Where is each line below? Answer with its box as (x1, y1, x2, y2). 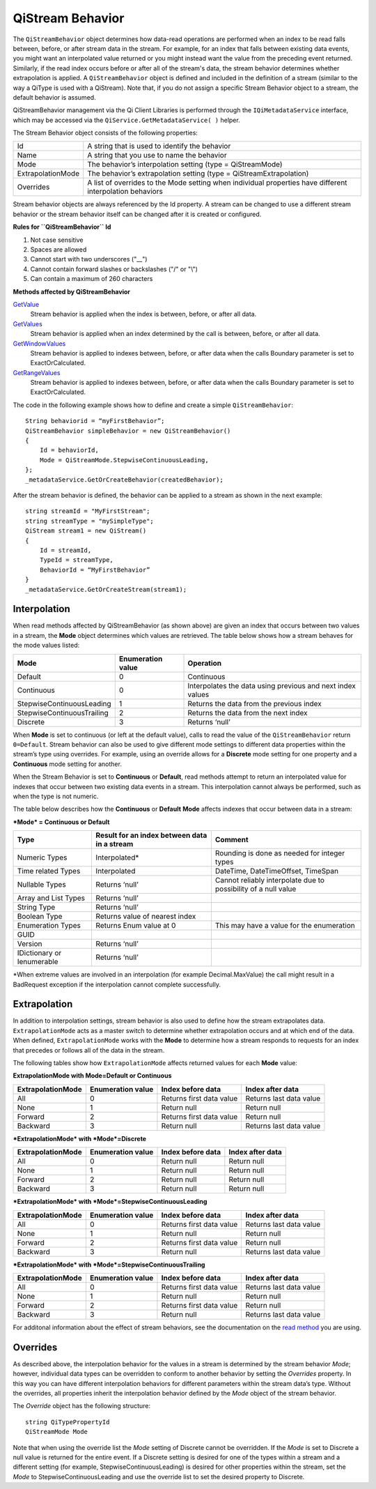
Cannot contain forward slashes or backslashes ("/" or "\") (30, 265, 198, 273)
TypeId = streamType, (39, 556, 114, 564)
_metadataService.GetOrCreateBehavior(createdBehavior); (25, 475, 224, 484)
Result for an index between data (95, 830, 207, 840)
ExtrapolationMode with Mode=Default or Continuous (13, 1071, 172, 1080)
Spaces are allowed (30, 245, 87, 254)
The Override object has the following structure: (13, 1402, 151, 1410)
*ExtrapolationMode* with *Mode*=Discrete (13, 1134, 146, 1143)
